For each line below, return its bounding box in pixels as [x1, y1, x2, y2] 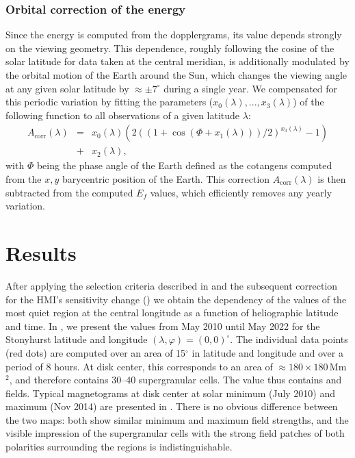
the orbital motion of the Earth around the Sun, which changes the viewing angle [5, 68, 347, 81]
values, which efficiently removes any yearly [150, 185, 332, 199]
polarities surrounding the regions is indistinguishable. [5, 440, 233, 454]
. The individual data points [230, 332, 348, 346]
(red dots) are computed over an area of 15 [5, 345, 186, 359]
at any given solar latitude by [5, 81, 129, 95]
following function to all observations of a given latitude [5, 107, 240, 122]
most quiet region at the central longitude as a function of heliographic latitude [5, 305, 339, 320]
